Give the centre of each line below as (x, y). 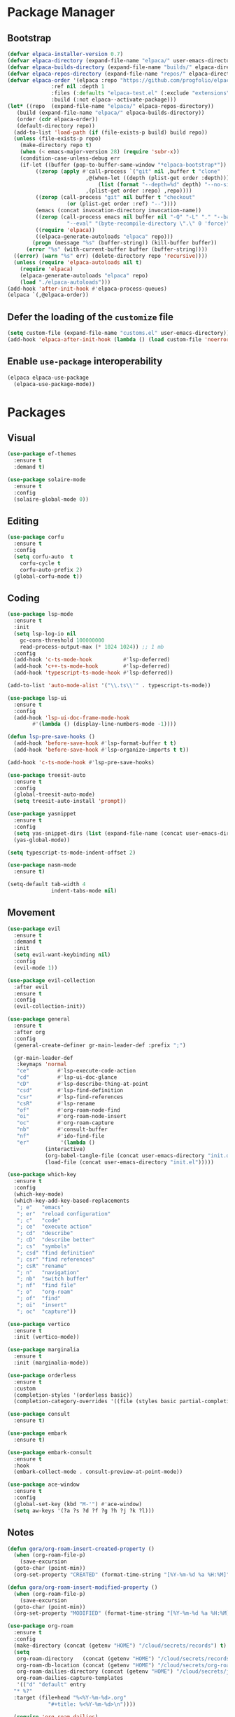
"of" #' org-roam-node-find (68, 1110)
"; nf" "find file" (47, 1285)
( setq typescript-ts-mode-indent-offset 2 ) (72, 853)
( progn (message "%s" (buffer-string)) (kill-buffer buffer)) (125, 243)
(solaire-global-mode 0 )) (51, 499)
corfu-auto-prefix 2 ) (51, 570)
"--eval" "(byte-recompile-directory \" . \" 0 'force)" (148, 223)
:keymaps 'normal (42, 1064)
